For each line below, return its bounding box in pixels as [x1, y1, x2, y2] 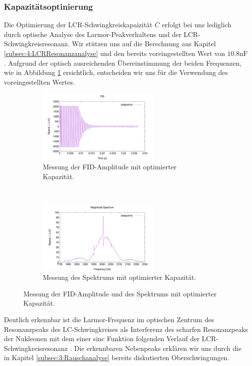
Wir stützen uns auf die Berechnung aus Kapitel [72, 38, 216, 49]
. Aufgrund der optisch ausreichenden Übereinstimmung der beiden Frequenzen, [4, 57, 242, 68]
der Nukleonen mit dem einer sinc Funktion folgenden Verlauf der [4, 333, 200, 344]
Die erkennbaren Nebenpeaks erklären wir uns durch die [74, 343, 242, 353]
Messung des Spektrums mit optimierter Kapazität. [43, 272, 197, 282]
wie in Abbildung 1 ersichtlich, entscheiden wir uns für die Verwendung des [4, 67, 228, 77]
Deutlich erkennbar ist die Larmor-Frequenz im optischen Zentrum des [4, 314, 214, 325]
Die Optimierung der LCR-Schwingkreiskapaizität [4, 19, 153, 30]
